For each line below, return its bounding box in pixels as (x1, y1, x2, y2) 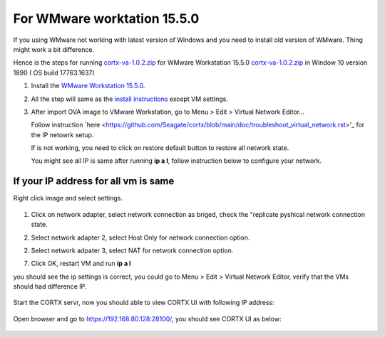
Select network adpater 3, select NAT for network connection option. (31, 246, 234, 255)
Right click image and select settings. (13, 194, 123, 203)
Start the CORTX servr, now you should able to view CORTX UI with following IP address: (13, 299, 274, 307)
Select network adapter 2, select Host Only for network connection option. (31, 233, 250, 242)
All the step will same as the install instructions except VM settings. (31, 95, 228, 103)
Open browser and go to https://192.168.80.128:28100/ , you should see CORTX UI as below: (13, 314, 282, 323)
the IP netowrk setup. (31, 130, 94, 139)
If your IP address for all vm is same (13, 175, 175, 188)
